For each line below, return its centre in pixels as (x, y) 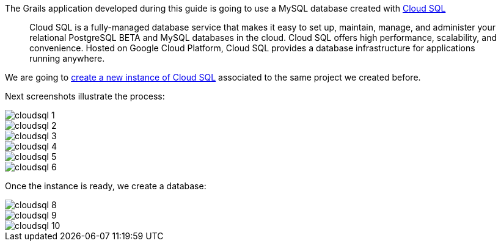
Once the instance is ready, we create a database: (106, 186)
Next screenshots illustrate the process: (85, 96)
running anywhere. (67, 58)
